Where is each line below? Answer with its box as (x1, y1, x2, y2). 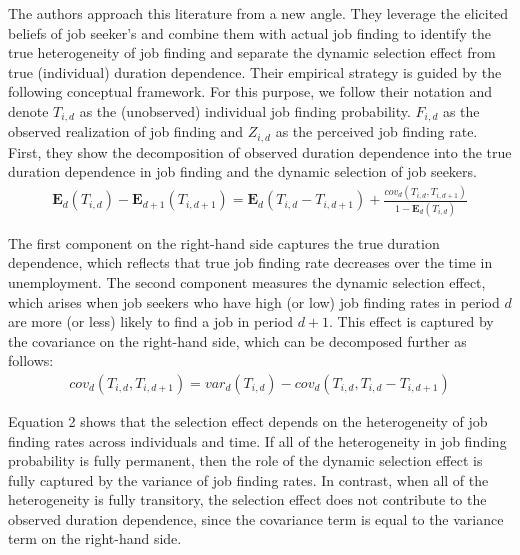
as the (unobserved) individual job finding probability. (79, 100, 411, 121)
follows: (8, 350, 54, 371)
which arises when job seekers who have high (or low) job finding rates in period (8, 291, 500, 312)
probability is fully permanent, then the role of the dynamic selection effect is (8, 450, 483, 471)
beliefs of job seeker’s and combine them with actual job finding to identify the (8, 22, 491, 43)
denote (8, 100, 49, 121)
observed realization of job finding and (8, 121, 244, 142)
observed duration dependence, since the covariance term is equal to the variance (8, 508, 504, 529)
